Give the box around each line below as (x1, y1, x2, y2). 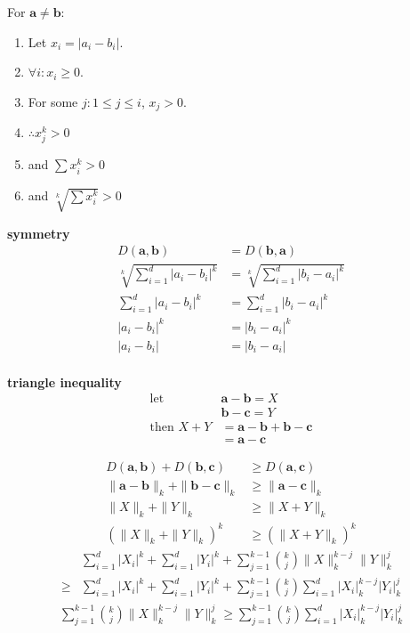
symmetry (7, 223, 70, 242)
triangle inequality (7, 372, 122, 391)
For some (28, 92, 78, 110)
